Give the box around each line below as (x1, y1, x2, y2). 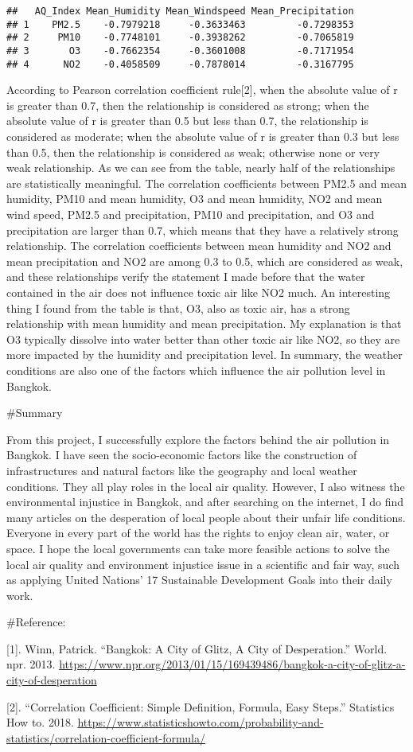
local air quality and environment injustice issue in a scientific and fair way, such (6, 555, 400, 572)
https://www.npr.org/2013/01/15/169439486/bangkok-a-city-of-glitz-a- (59, 656, 406, 672)
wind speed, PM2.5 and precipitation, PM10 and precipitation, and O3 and (6, 206, 375, 223)
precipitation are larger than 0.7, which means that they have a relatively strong (6, 221, 399, 238)
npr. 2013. (6, 656, 56, 672)
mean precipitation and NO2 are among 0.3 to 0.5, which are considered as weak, (6, 252, 403, 269)
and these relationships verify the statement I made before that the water (6, 268, 365, 285)
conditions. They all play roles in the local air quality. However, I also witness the (6, 477, 405, 494)
